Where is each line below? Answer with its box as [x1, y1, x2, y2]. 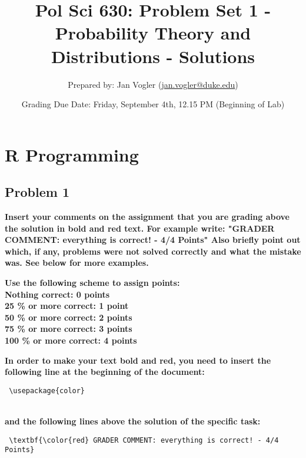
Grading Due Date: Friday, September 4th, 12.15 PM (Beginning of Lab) [21, 98, 285, 110]
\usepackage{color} [9, 386, 85, 395]
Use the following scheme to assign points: [5, 276, 180, 289]
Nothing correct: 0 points [5, 288, 110, 300]
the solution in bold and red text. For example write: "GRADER [5, 222, 275, 234]
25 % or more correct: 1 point [5, 299, 129, 312]
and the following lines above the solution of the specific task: [5, 415, 261, 427]
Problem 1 [5, 183, 69, 201]
